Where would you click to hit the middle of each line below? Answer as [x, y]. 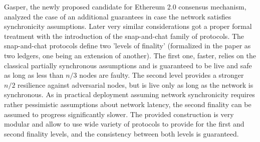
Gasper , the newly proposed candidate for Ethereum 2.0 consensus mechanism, [125, 6]
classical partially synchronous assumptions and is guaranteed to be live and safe [128, 65]
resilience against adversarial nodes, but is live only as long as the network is [136, 84]
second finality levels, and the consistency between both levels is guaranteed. [121, 133]
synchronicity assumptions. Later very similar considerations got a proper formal [128, 26]
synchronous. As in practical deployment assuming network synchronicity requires [129, 94]
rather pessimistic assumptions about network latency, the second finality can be [128, 104]
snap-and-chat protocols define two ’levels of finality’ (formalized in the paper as [127, 46]
